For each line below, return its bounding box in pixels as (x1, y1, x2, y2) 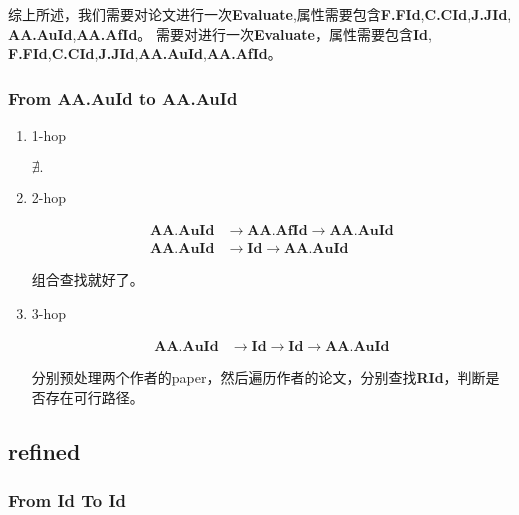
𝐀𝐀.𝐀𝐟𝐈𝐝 (247, 224, 308, 239)
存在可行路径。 (45, 387, 144, 408)
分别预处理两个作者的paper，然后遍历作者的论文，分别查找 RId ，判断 (31, 367, 486, 388)
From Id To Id (8, 488, 127, 513)
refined (8, 436, 81, 467)
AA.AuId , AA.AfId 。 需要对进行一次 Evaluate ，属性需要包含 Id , (8, 23, 432, 44)
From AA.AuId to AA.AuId (8, 85, 238, 110)
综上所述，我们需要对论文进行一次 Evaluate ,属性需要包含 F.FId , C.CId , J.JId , (8, 4, 512, 24)
